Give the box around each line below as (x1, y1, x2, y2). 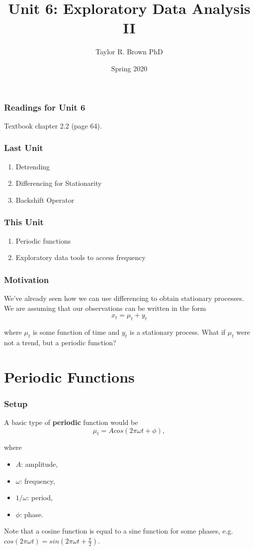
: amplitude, (21, 458, 58, 469)
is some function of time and (32, 327, 120, 337)
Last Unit (4, 141, 43, 154)
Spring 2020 (111, 63, 148, 73)
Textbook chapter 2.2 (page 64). (4, 120, 102, 131)
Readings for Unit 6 (4, 101, 85, 113)
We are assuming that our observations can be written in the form (4, 302, 206, 313)
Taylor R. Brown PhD (95, 46, 163, 57)
